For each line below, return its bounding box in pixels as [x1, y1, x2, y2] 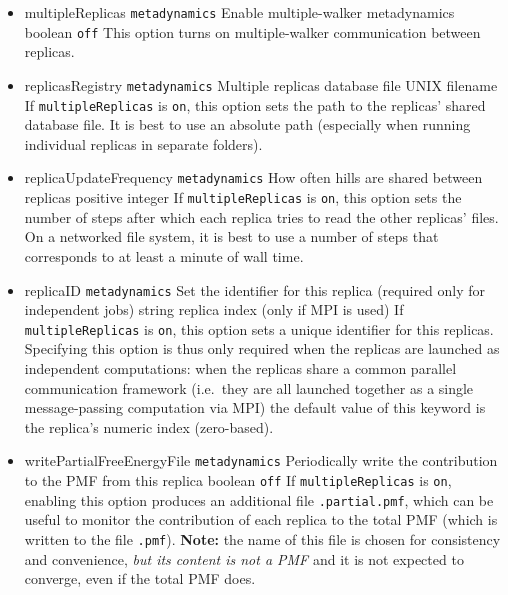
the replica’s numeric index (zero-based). [24, 416, 274, 437]
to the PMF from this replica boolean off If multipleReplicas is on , [24, 470, 452, 491]
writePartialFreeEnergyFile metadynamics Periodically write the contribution [24, 450, 498, 471]
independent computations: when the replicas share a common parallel [24, 358, 457, 378]
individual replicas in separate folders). [24, 133, 263, 154]
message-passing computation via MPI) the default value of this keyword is [24, 397, 486, 418]
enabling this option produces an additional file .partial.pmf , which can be [24, 489, 494, 510]
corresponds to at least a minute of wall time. [24, 245, 304, 266]
